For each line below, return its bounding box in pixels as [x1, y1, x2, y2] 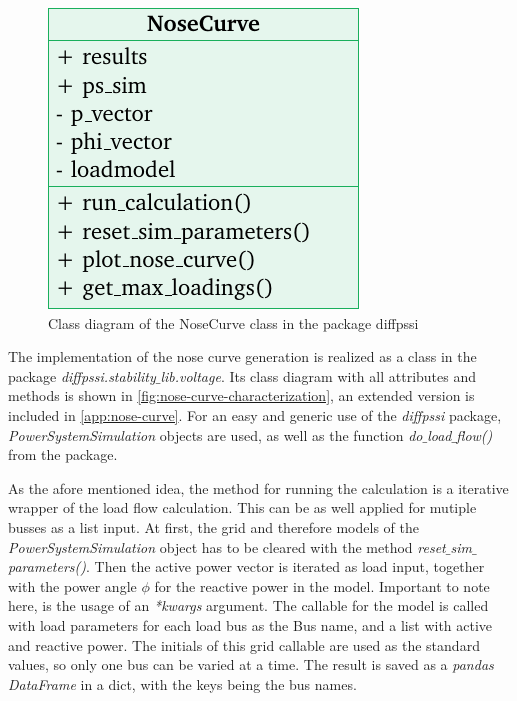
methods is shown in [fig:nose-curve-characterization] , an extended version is [8, 385, 475, 406]
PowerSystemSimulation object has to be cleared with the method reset [8, 536, 446, 557]
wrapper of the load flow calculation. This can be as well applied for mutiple [8, 497, 477, 518]
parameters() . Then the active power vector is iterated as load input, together [8, 556, 485, 577]
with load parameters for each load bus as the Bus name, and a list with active [8, 614, 493, 635]
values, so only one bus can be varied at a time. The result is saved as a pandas [8, 654, 494, 675]
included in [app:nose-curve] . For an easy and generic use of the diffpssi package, [8, 404, 502, 425]
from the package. [8, 444, 118, 465]
